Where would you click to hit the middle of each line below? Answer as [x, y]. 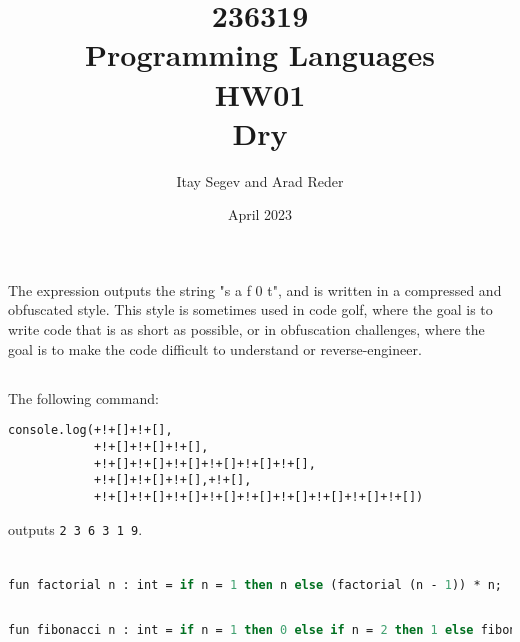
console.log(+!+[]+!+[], [90, 430]
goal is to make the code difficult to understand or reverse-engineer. [215, 348]
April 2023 [260, 214]
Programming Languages [260, 54]
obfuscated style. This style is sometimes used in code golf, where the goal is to [250, 309]
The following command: [83, 397]
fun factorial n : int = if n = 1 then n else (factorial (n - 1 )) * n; [255, 585]
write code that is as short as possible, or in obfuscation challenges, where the [246, 329]
